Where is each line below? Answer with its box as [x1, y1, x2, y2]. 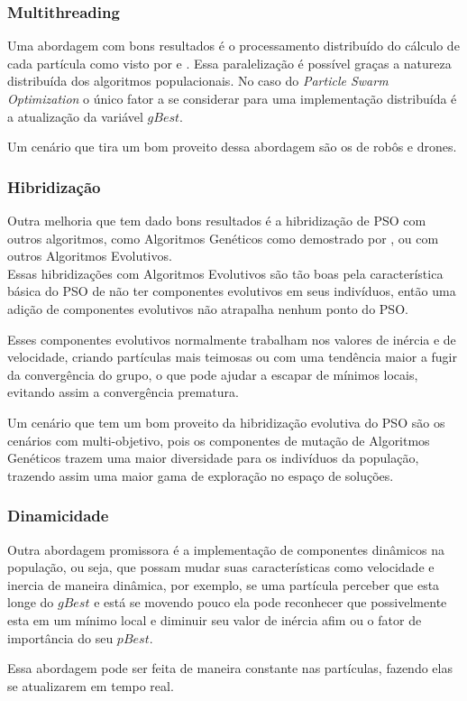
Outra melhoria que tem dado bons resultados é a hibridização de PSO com [7, 211, 426, 229]
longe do [7, 593, 54, 612]
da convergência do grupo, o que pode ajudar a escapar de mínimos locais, [7, 364, 418, 383]
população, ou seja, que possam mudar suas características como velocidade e [7, 558, 435, 576]
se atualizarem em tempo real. [7, 676, 174, 695]
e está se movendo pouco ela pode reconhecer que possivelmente [94, 593, 447, 612]
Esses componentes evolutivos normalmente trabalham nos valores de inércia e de [7, 329, 456, 348]
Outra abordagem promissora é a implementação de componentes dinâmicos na [7, 540, 444, 558]
